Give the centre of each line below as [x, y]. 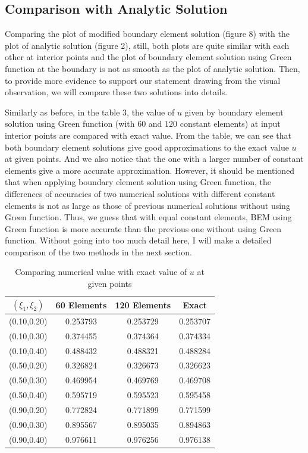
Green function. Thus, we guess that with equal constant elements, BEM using [148, 217]
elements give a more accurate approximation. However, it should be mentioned [150, 170]
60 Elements [81, 304]
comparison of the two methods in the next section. [98, 252]
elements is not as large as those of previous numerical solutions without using [147, 205]
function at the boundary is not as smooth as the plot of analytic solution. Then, [153, 68]
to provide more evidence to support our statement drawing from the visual [143, 80]
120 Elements [143, 304]
